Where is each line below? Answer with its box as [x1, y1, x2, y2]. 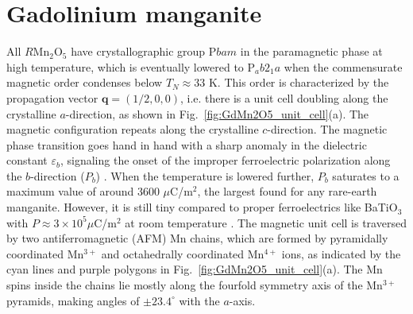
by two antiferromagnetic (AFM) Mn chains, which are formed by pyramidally [6, 230, 388, 246]
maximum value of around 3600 [6, 183, 160, 200]
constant [6, 152, 48, 169]
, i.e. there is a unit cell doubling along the [179, 89, 388, 106]
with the [179, 292, 220, 308]
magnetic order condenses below [6, 74, 163, 91]
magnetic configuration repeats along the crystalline [6, 121, 259, 138]
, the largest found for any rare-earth [197, 183, 377, 200]
